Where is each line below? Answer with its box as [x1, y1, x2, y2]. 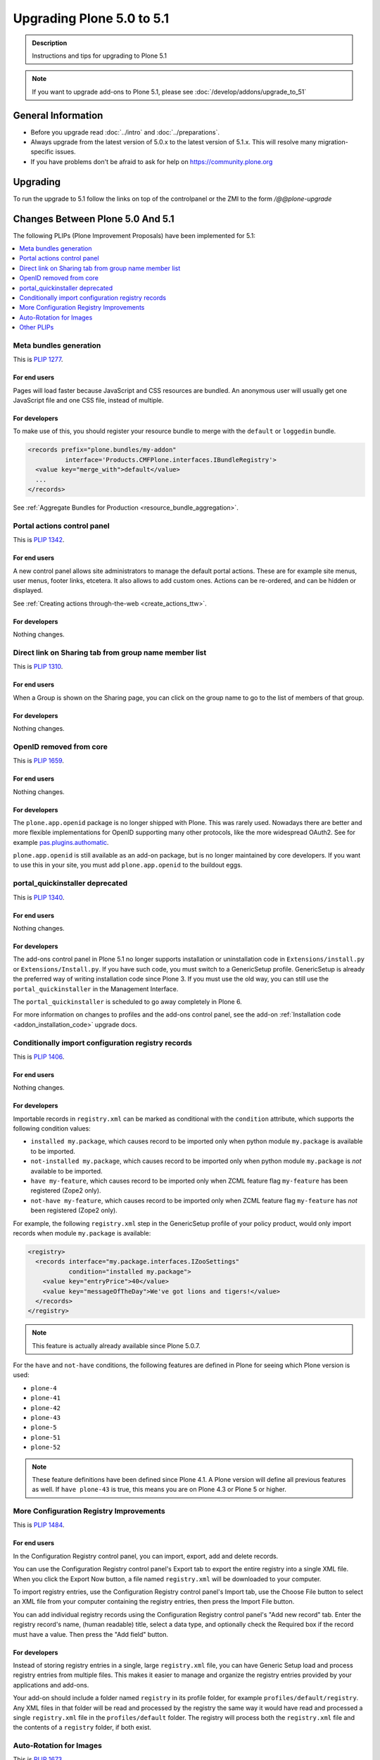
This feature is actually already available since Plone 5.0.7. [32, 1341, 201, 1350]
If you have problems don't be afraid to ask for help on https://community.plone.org [30, 157, 273, 165]
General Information [13, 109, 103, 121]
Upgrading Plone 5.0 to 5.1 [13, 11, 170, 26]
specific [30, 148, 54, 156]
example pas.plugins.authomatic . [13, 838, 109, 846]
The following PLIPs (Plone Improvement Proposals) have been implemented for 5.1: [13, 231, 256, 239]
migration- [317, 138, 348, 146]
